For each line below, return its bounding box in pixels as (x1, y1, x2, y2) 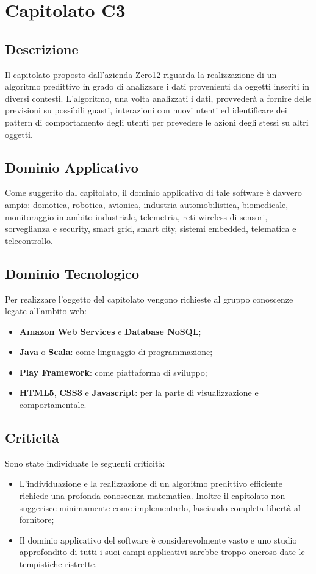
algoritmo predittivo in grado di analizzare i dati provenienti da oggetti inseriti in (5, 80, 309, 93)
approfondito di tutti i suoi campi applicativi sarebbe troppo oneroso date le (19, 545, 305, 558)
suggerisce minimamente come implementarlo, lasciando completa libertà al (19, 501, 301, 514)
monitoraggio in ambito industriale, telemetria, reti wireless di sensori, (5, 210, 268, 223)
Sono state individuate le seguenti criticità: (5, 456, 165, 469)
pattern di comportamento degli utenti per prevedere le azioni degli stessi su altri (5, 115, 309, 128)
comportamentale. (19, 398, 87, 411)
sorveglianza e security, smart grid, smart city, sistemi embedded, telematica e (5, 222, 296, 235)
